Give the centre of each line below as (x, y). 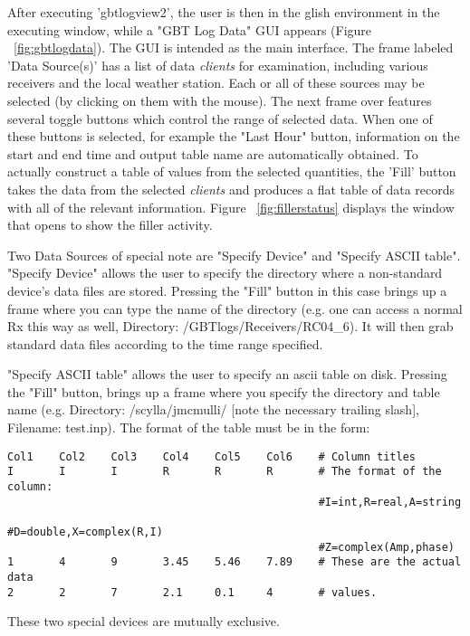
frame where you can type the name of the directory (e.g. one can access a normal (235, 308)
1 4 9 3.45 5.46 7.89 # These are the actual (235, 562)
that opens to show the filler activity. (110, 225)
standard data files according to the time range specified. (165, 343)
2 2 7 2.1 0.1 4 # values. (192, 592)
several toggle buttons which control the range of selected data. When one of (220, 118)
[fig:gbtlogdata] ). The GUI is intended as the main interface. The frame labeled (234, 47)
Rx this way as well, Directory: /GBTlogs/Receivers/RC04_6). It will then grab (230, 326)
